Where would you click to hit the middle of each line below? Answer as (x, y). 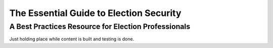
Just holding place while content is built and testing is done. (72, 39)
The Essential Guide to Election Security (95, 13)
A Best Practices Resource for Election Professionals (100, 26)
